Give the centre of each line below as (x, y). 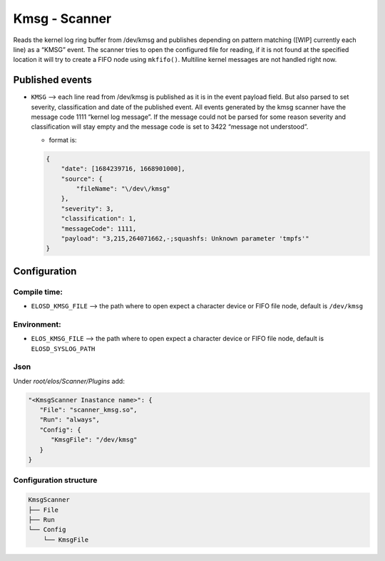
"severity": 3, (87, 209)
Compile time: (38, 292)
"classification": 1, (99, 219)
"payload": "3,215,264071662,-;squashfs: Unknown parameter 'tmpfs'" (185, 238)
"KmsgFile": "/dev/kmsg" (94, 440)
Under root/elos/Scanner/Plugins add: (69, 381)
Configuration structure (55, 481)
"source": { (82, 179)
